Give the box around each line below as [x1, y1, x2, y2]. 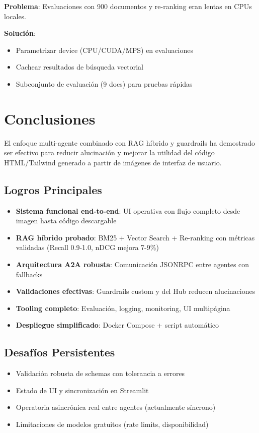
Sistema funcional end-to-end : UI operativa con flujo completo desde [16, 205, 240, 216]
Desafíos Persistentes [4, 344, 115, 360]
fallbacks [16, 269, 43, 279]
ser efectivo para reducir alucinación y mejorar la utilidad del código [4, 147, 215, 158]
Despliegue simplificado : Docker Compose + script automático [16, 320, 219, 330]
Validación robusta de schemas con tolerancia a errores [16, 368, 185, 379]
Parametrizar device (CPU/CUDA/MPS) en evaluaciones [16, 44, 193, 55]
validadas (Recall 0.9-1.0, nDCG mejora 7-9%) [16, 242, 159, 253]
